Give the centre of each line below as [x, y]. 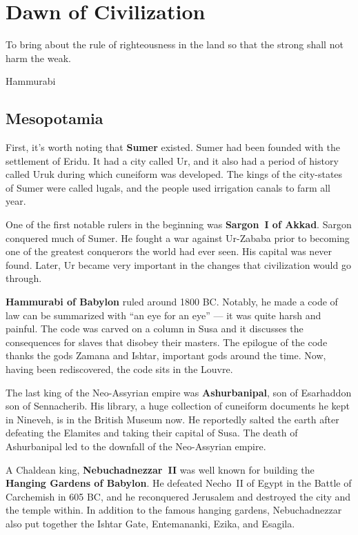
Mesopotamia [54, 118]
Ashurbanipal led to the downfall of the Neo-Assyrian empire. [136, 446]
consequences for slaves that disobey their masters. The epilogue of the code [167, 342]
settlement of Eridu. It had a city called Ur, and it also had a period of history [172, 160]
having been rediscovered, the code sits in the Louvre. [119, 369]
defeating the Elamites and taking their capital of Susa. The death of [152, 433]
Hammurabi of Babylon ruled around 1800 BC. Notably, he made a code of [172, 302]
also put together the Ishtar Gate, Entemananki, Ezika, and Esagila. [150, 523]
